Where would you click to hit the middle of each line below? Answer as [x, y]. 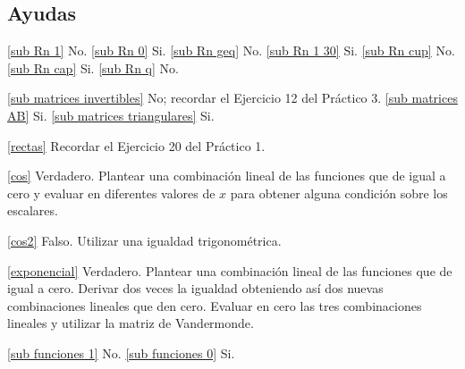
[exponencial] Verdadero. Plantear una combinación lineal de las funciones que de [230, 270]
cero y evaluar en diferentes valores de [111, 193]
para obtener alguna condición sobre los [339, 193]
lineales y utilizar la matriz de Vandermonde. [131, 323]
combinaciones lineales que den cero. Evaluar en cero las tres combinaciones [215, 305]
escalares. [33, 210]
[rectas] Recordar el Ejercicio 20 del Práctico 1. [136, 145]
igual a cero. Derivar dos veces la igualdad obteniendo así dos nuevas [195, 288]
